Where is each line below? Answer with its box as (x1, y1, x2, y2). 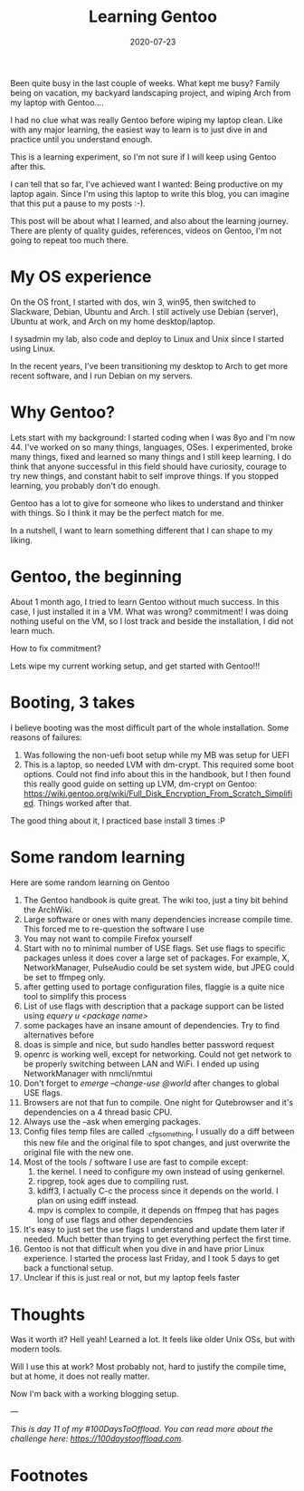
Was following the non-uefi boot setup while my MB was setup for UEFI (23, 749, 290, 760)
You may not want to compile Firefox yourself (23, 932, 193, 944)
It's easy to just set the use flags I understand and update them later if (23, 1224, 285, 1235)
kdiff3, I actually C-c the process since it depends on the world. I (36, 1185, 279, 1196)
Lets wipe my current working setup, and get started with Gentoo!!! (10, 660, 261, 671)
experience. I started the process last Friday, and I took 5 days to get (23, 1253, 280, 1264)
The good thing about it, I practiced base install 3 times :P (10, 814, 225, 826)
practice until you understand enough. (10, 133, 153, 144)
